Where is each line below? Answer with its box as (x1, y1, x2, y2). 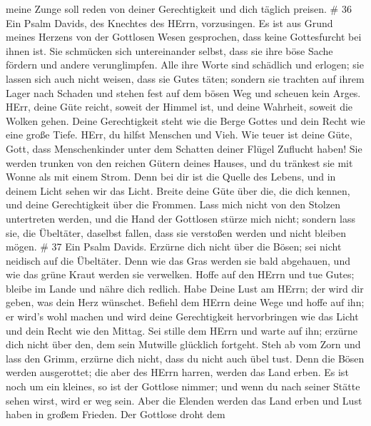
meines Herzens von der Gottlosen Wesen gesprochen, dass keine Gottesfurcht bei (6, 29, 362, 44)
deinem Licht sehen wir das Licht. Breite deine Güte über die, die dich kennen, (6, 183, 350, 198)
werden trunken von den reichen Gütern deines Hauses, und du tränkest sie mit (6, 155, 353, 170)
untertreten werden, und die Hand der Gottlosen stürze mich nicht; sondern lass (6, 211, 355, 225)
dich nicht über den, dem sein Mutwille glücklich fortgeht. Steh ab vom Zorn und (6, 337, 361, 352)
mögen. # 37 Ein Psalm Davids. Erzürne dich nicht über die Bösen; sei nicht (6, 239, 342, 254)
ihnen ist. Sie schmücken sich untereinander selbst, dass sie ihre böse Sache (6, 43, 333, 58)
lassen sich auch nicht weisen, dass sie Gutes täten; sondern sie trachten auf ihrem (6, 71, 365, 86)
